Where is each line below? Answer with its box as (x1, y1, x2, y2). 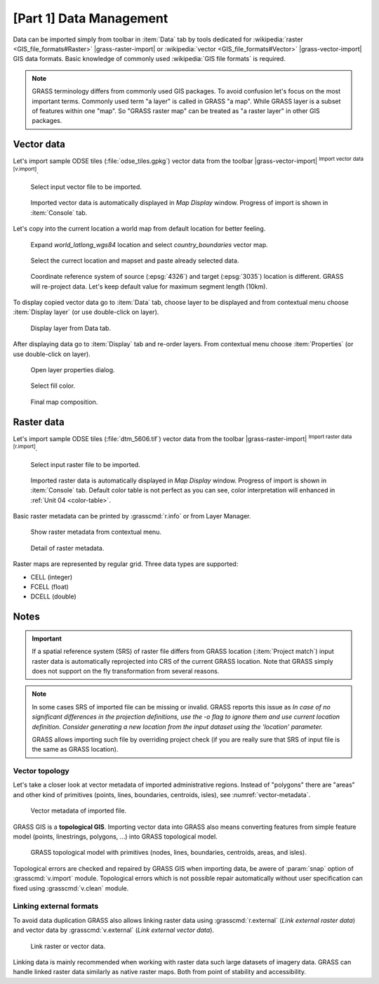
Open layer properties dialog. (30, 366, 115, 374)
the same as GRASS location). (32, 745, 119, 754)
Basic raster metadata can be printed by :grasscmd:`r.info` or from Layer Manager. (13, 512, 252, 520)
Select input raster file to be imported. (30, 460, 140, 468)
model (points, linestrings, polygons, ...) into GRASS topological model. (13, 832, 218, 841)
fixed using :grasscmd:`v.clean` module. (13, 884, 129, 892)
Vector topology (13, 766, 69, 776)
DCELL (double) (30, 592, 77, 601)
